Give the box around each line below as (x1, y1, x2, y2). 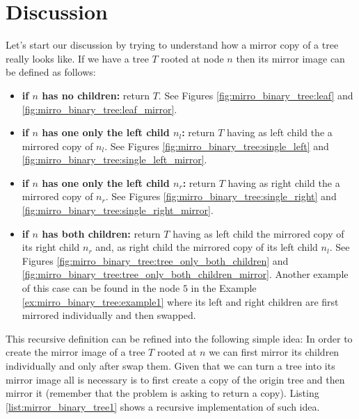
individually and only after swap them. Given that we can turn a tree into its (6, 359, 335, 372)
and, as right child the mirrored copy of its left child (95, 240, 318, 254)
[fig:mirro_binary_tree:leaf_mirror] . (22, 101, 177, 116)
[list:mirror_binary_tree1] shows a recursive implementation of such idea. (6, 399, 320, 413)
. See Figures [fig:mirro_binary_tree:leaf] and (158, 88, 353, 102)
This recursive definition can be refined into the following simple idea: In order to (6, 331, 353, 345)
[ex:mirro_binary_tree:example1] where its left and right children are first (22, 294, 339, 309)
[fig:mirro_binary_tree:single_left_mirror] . (22, 152, 207, 167)
